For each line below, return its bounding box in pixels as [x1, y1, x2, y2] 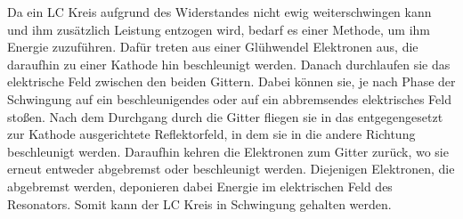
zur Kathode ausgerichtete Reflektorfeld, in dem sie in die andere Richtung [7, 125, 416, 143]
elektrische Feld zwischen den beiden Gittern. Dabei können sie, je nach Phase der [7, 72, 456, 91]
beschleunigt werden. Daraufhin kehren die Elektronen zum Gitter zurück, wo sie [7, 142, 449, 160]
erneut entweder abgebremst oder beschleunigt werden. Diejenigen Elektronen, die [7, 159, 455, 178]
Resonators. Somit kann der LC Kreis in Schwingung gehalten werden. [7, 194, 392, 213]
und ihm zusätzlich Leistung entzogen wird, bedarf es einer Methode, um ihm [7, 20, 430, 38]
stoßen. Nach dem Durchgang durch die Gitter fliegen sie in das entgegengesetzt [7, 107, 443, 126]
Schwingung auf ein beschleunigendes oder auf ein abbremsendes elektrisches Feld [7, 89, 451, 108]
